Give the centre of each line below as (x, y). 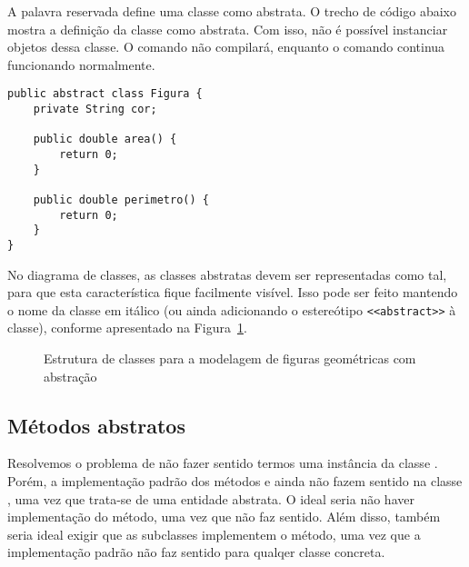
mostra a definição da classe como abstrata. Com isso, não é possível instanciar (228, 29)
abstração (70, 376)
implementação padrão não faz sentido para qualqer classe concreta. (196, 552)
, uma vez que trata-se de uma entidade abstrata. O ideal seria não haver (211, 498)
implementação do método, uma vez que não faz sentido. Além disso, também (224, 517)
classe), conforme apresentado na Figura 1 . (127, 328)
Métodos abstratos (96, 425)
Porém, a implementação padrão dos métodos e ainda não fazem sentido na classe (235, 481)
